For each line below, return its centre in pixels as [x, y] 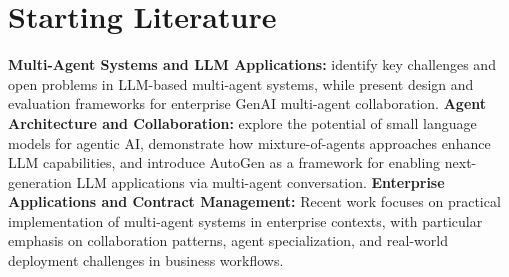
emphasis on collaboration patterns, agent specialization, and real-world [228, 240]
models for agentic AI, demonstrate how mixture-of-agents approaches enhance [249, 142]
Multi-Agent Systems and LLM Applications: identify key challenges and [252, 64]
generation [40, 181]
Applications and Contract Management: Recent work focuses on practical [254, 201]
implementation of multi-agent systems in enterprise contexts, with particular [245, 220]
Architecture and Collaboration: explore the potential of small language [242, 122]
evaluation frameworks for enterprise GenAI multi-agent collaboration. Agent [247, 103]
